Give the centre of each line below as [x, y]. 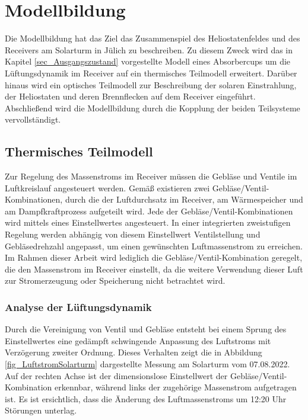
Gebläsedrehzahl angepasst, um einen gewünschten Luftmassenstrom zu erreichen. [154, 246]
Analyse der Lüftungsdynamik [78, 307]
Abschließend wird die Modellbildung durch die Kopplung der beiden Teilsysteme [153, 108]
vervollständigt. [33, 119]
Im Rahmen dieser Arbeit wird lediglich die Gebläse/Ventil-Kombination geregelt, [154, 257]
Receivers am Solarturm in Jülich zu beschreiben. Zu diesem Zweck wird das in [149, 49]
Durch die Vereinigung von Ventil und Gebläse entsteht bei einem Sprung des [146, 329]
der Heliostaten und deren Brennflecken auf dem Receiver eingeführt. [130, 96]
